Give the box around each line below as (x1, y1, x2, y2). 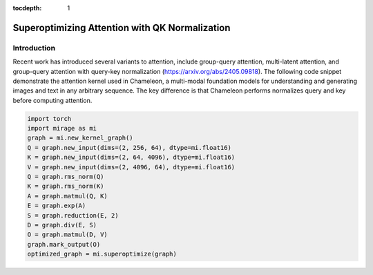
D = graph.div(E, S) (27, 221, 97, 229)
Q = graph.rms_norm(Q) (27, 173, 104, 181)
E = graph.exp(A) (27, 202, 86, 210)
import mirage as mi (27, 124, 97, 133)
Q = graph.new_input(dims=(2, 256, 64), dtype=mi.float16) (27, 144, 231, 151)
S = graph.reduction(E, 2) (27, 211, 119, 219)
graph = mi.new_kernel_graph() (27, 134, 134, 142)
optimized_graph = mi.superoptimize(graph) (27, 250, 178, 258)
